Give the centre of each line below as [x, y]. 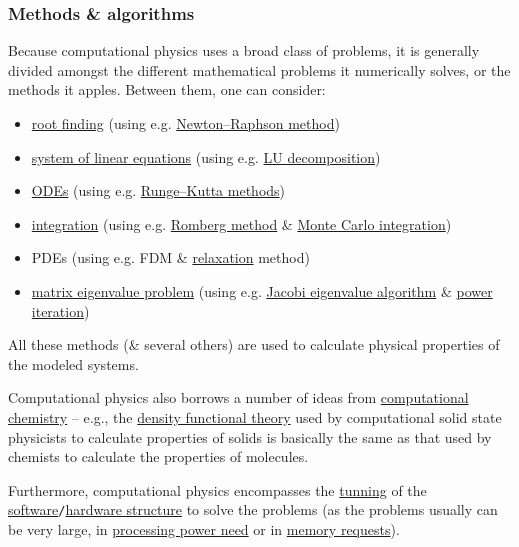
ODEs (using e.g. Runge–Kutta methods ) [158, 190]
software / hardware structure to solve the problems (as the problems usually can [253, 509]
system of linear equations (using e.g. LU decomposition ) [206, 156]
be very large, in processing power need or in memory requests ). [204, 528]
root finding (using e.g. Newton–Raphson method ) [185, 123]
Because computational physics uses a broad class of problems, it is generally [244, 50]
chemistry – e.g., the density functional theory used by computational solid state [255, 416]
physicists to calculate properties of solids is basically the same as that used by [250, 436]
